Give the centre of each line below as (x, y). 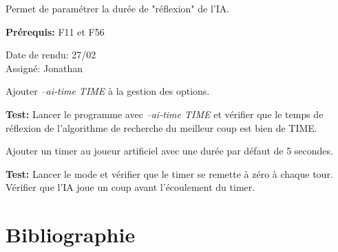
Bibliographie (71, 234)
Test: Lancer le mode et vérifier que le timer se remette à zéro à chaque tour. (169, 173)
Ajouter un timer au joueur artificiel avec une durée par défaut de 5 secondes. (169, 151)
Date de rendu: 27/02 (51, 55)
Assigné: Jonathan (44, 68)
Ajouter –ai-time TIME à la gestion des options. (108, 91)
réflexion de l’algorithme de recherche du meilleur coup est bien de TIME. (161, 127)
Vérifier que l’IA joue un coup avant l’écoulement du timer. (130, 187)
